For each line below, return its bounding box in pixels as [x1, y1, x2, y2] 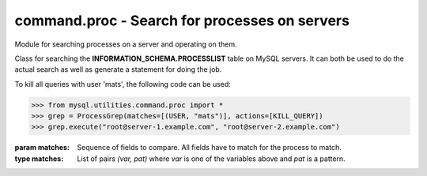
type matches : [14, 154, 64, 163]
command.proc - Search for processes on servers [14, 12, 350, 29]
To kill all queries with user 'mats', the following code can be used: [14, 79, 231, 88]
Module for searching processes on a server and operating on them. [14, 39, 237, 49]
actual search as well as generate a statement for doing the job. [14, 65, 222, 74]
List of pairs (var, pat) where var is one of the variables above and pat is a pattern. [77, 154, 346, 163]
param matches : [14, 143, 70, 152]
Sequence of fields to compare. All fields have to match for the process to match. [77, 143, 342, 152]
